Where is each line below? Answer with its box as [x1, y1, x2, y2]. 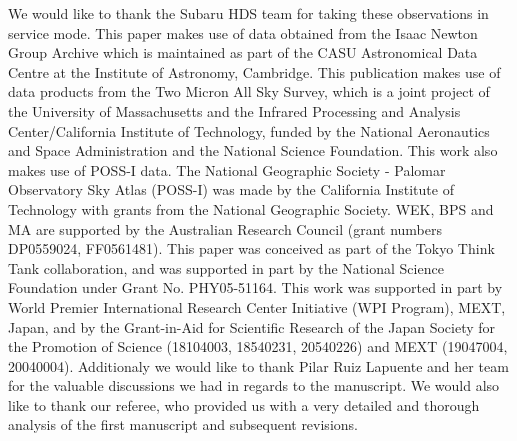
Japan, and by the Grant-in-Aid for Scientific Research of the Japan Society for [8, 316, 496, 337]
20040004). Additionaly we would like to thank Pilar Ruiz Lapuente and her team [8, 355, 509, 376]
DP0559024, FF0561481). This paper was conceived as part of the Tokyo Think [8, 238, 495, 259]
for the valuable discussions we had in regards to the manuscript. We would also [8, 375, 500, 396]
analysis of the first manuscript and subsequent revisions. [8, 414, 358, 435]
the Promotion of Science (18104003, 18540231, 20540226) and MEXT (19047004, [8, 336, 508, 357]
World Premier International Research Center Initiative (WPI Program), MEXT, [8, 296, 506, 317]
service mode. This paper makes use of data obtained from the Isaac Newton [8, 22, 478, 43]
